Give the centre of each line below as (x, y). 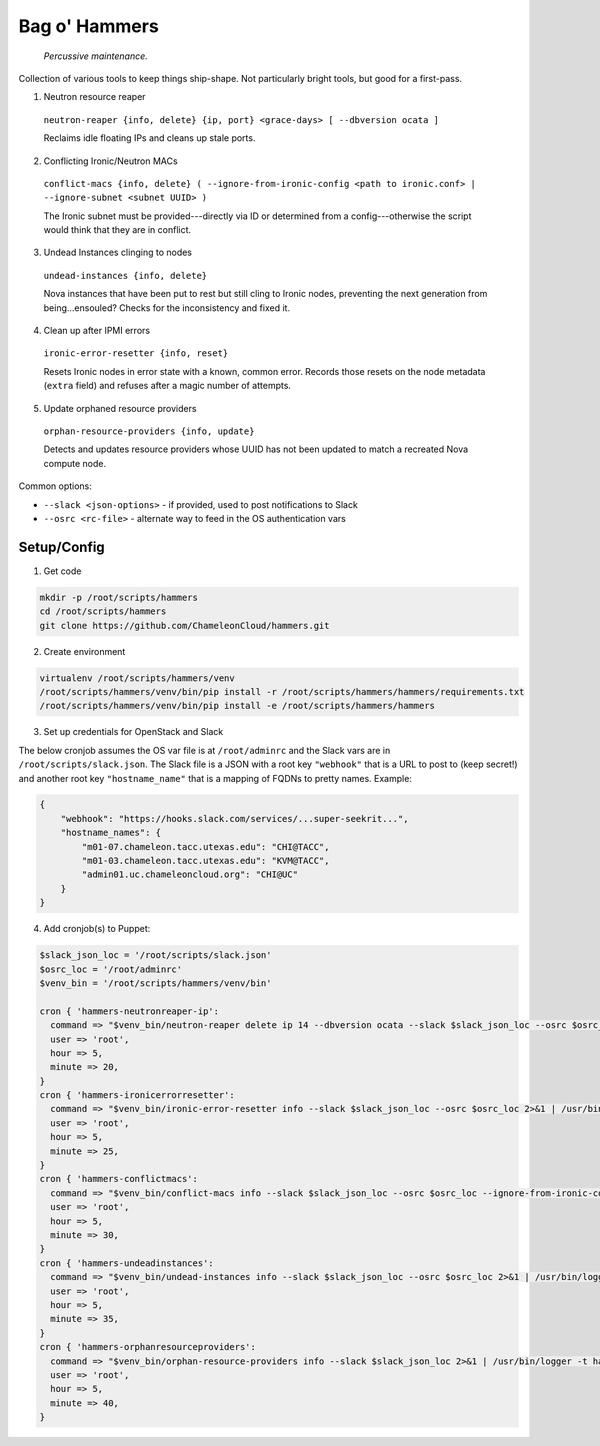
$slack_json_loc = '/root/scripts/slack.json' (155, 955)
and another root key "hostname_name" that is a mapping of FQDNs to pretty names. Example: (215, 778)
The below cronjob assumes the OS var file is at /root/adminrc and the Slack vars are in (204, 750)
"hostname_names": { (111, 833)
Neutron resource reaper (94, 97)
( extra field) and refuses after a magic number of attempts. (167, 386)
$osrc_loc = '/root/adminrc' (111, 969)
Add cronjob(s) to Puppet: (97, 929)
